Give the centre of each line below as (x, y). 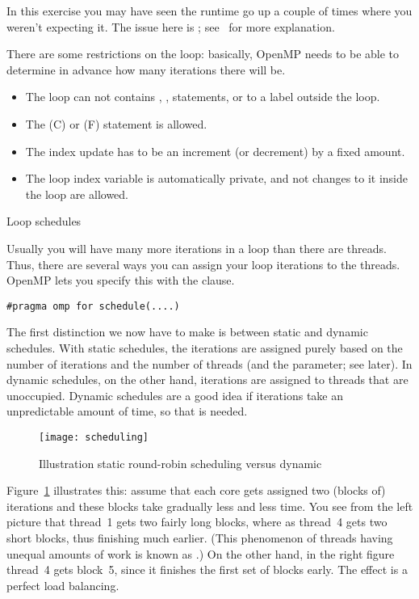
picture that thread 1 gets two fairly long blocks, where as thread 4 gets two (197, 522)
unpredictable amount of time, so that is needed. (127, 411)
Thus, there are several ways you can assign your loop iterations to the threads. (203, 264)
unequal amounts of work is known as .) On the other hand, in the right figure (201, 553)
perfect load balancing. (63, 585)
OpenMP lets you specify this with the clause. (121, 280)
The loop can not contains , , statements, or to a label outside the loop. (203, 97)
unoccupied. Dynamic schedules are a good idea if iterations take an (175, 395)
